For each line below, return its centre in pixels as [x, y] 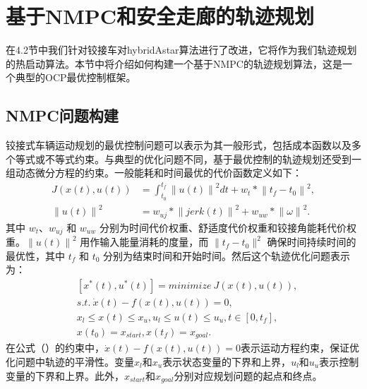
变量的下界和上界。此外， [65, 375]
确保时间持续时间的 [312, 242]
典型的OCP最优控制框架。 [76, 77]
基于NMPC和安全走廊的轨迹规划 [160, 16]
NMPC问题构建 [62, 115]
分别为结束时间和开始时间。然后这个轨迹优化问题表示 [227, 255]
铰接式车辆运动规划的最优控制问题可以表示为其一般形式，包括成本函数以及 [179, 145]
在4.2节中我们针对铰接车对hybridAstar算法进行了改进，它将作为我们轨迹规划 [181, 50]
